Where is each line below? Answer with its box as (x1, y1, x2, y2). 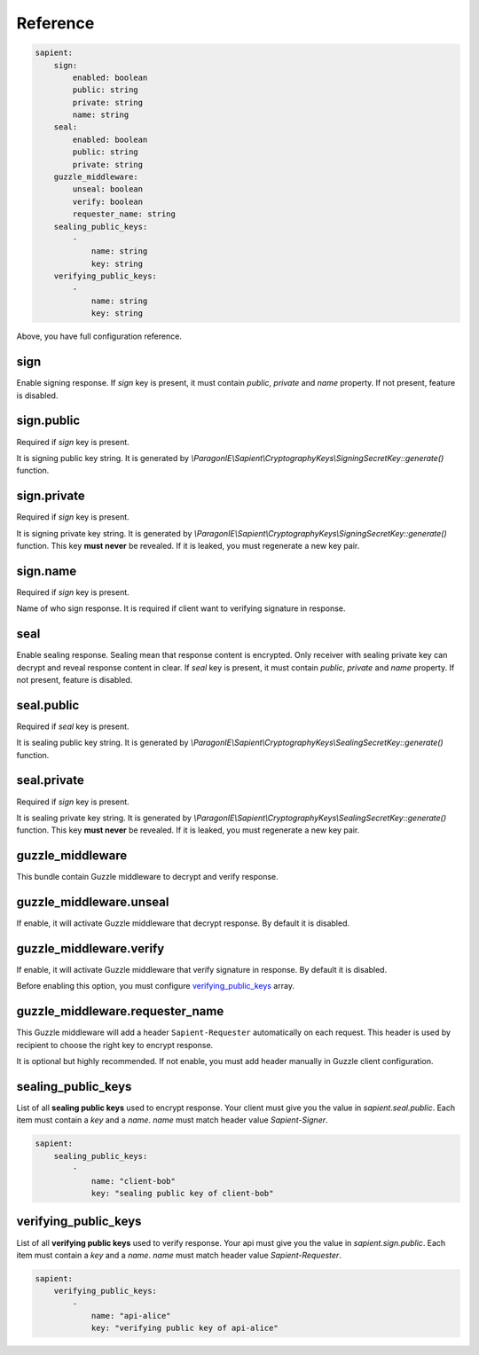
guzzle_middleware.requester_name (16, 1004, 224, 1019)
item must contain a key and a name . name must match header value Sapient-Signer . (16, 1115, 328, 1125)
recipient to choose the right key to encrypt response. (16, 1039, 214, 1050)
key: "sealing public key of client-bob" (90, 1188, 274, 1198)
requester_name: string (72, 209, 177, 219)
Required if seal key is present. (16, 721, 130, 732)
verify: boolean (72, 196, 144, 207)
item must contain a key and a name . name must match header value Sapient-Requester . (16, 1249, 342, 1260)
